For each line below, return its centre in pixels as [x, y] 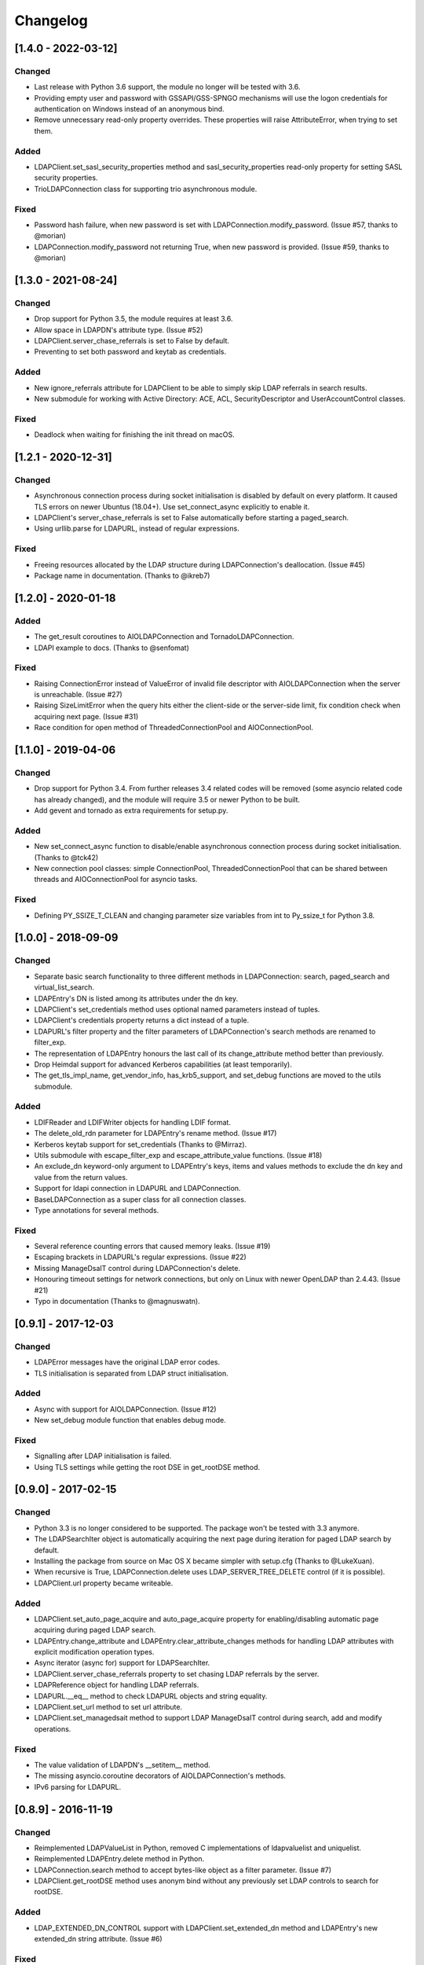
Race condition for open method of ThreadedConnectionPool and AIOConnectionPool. [174, 728]
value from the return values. [81, 1177]
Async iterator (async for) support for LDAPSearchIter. [122, 1663]
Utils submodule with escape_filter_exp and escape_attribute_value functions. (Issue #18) [178, 1155]
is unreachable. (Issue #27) [79, 695]
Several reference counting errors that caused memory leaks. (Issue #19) [152, 1247]
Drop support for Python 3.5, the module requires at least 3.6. [133, 319]
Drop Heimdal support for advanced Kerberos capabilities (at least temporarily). [163, 1064]
